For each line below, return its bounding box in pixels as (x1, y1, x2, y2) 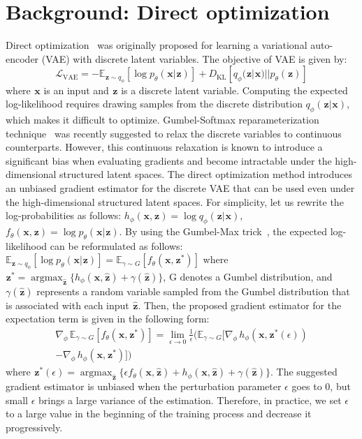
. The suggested (270, 364, 338, 379)
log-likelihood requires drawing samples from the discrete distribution (6, 96, 303, 111)
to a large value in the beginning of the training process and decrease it (6, 406, 312, 421)
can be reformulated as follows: (50, 238, 183, 253)
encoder (6, 51, 39, 66)
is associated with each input (6, 297, 129, 312)
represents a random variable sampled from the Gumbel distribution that (36, 283, 350, 298)
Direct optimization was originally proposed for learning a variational (6, 38, 307, 52)
